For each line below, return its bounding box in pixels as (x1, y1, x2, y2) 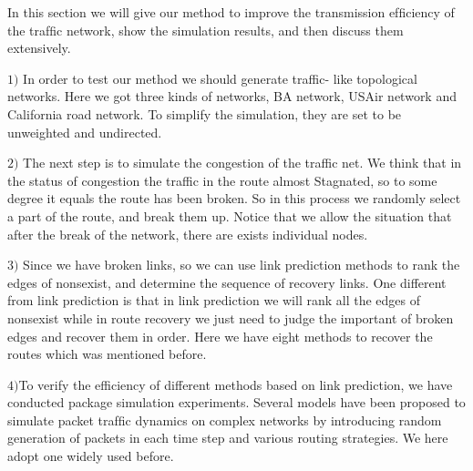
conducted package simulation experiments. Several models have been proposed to (7, 393, 466, 412)
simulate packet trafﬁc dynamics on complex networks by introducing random (7, 410, 442, 429)
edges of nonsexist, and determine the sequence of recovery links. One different (7, 272, 447, 292)
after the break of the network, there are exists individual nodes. (7, 224, 368, 243)
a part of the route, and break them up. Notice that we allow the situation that (7, 206, 452, 225)
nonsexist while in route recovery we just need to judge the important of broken (7, 308, 454, 327)
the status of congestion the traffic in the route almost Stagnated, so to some (7, 170, 437, 189)
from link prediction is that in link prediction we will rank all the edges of (7, 291, 421, 310)
